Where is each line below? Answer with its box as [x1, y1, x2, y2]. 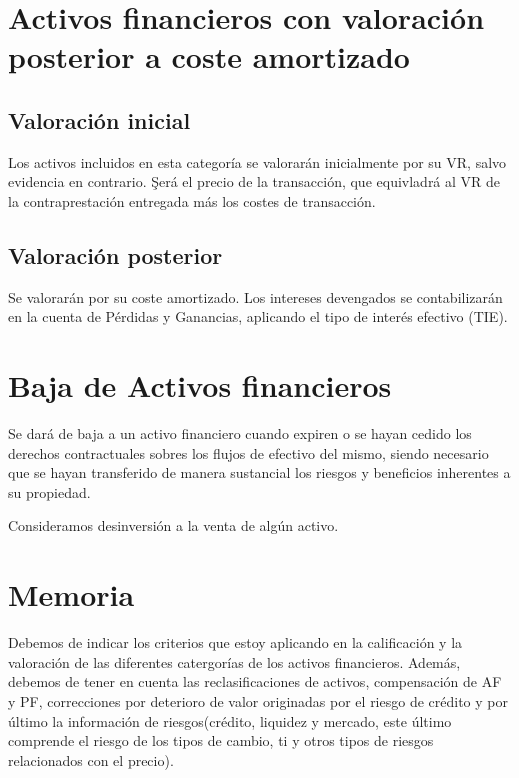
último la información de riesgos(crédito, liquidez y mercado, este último [8, 710, 452, 731]
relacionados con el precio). [8, 749, 174, 770]
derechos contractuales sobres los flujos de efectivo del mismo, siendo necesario [8, 442, 489, 463]
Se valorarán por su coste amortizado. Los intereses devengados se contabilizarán [8, 286, 503, 307]
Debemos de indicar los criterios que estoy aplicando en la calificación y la [8, 632, 463, 653]
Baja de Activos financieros [8, 365, 392, 406]
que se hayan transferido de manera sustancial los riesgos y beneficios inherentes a [8, 462, 511, 483]
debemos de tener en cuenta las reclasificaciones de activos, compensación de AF [8, 671, 502, 692]
